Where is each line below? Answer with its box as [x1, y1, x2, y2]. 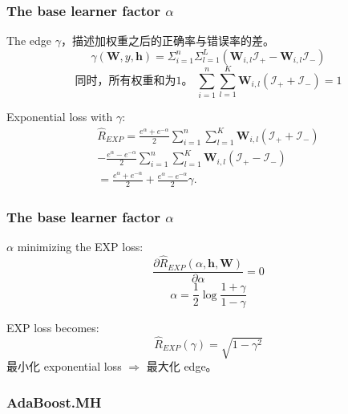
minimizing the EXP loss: [17, 238, 144, 255]
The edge [6, 32, 51, 49]
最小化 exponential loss [6, 358, 122, 375]
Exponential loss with [6, 108, 113, 124]
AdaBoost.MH [6, 392, 102, 412]
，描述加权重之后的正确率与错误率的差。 [60, 32, 274, 49]
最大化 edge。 [146, 358, 217, 375]
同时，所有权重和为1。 [75, 75, 193, 87]
